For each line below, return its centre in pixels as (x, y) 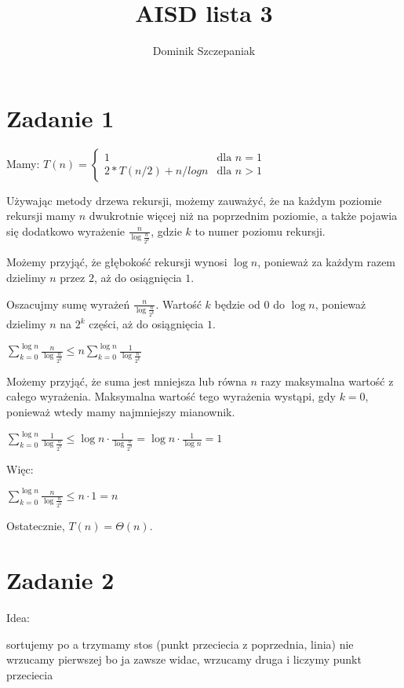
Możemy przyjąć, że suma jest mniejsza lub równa (127, 381)
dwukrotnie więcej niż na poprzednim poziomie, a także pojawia (243, 216)
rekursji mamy (41, 216)
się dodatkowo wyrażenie (66, 231)
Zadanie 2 (60, 580)
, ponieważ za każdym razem (327, 262)
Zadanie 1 (60, 117)
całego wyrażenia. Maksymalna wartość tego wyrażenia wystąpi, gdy (171, 396)
